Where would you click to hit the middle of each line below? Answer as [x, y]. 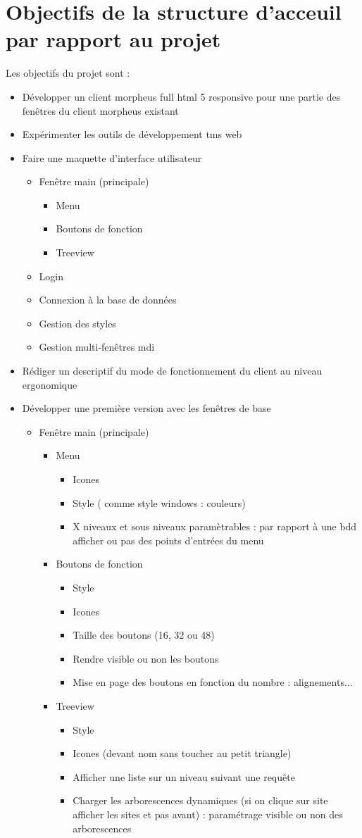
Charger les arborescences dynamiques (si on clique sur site [200, 800]
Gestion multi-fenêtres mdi [97, 347]
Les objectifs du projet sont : [68, 73]
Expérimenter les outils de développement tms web [132, 134]
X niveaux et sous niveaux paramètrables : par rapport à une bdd [215, 526]
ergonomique [50, 384]
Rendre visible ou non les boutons [146, 658]
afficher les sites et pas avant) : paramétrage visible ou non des [208, 814]
